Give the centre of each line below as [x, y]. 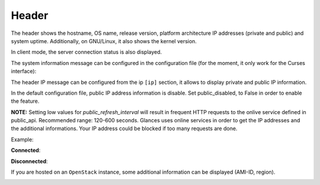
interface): [24, 72]
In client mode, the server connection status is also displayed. [87, 52]
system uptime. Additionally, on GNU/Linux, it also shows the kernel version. [104, 41]
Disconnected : [29, 161]
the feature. [25, 101]
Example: [22, 139]
